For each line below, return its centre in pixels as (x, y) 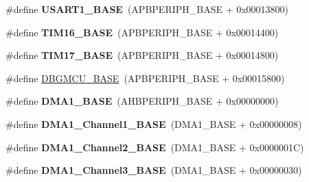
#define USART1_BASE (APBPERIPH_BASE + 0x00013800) (147, 9)
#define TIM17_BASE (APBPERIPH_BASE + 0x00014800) (142, 55)
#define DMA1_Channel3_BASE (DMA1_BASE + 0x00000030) (154, 170)
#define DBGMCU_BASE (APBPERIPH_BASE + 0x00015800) (145, 78)
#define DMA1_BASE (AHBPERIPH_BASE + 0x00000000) (142, 101)
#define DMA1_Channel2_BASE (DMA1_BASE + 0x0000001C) (155, 147)
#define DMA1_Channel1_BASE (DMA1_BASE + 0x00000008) (154, 123)
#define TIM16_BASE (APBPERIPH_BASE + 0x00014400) (142, 32)
